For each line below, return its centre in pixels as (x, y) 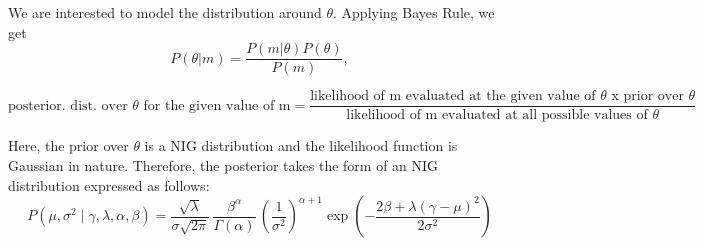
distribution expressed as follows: (109, 184)
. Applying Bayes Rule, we (414, 12)
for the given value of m (217, 105)
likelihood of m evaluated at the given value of (453, 96)
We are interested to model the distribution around (165, 12)
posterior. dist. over (68, 105)
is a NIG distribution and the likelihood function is (301, 145)
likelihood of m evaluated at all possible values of (497, 115)
